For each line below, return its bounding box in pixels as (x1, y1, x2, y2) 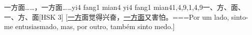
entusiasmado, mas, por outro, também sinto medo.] (15, 21, 175, 32)
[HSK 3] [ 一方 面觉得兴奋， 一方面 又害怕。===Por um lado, (39, 11, 229, 22)
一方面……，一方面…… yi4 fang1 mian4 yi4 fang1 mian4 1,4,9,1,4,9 (4, 2, 203, 12)
